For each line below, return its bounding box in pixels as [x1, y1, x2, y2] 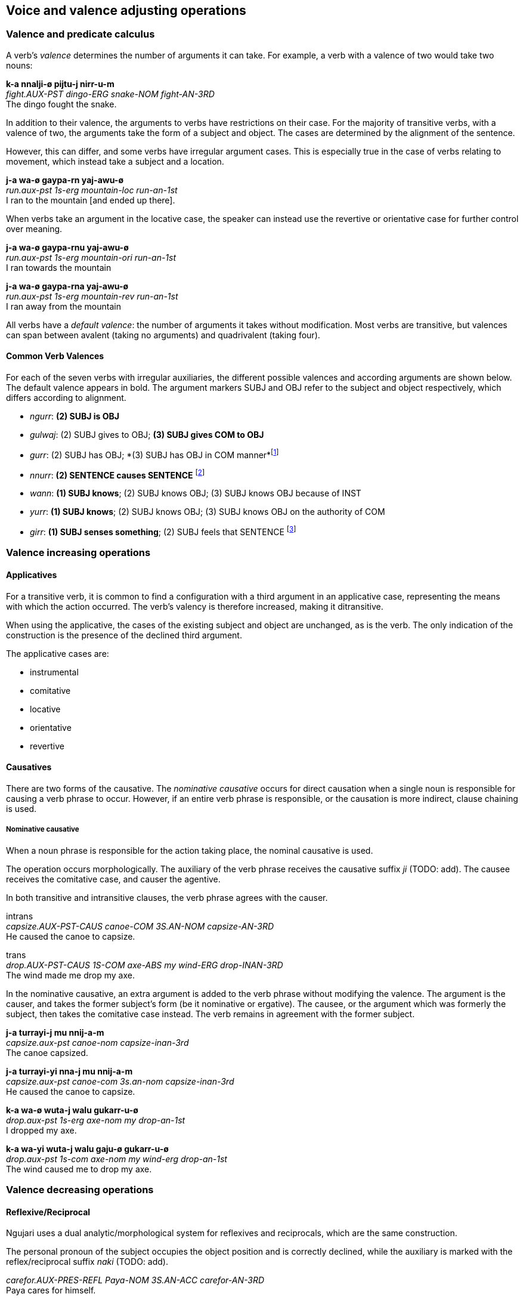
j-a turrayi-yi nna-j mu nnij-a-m [6, 1066, 133, 1076]
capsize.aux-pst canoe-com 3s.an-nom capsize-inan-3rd [6, 1076, 234, 1086]
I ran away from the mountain [6, 301, 121, 311]
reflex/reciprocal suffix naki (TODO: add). [6, 1256, 168, 1267]
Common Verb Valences [6, 351, 104, 362]
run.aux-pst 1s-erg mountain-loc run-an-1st [6, 184, 178, 195]
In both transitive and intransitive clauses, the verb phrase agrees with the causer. [6, 892, 328, 903]
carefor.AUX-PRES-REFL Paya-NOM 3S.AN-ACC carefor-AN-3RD [6, 1275, 264, 1286]
